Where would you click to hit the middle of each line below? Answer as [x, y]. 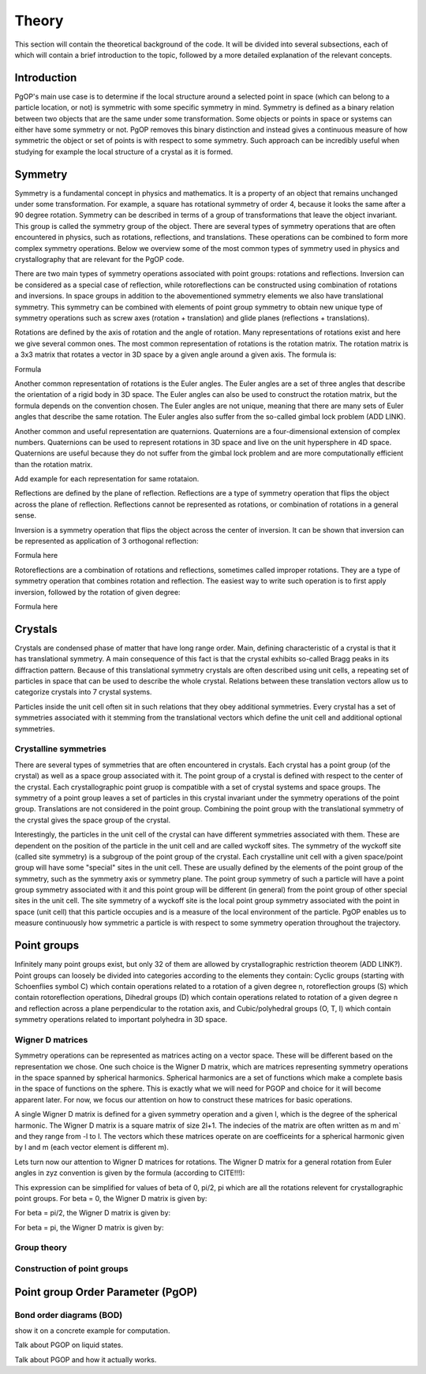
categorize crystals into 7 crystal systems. [83, 692]
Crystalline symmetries [60, 749]
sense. [26, 515]
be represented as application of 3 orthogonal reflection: [106, 541]
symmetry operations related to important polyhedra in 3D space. [121, 1020]
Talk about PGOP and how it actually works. [86, 1359]
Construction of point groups [71, 1269]
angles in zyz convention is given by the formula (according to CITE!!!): [130, 1173]
